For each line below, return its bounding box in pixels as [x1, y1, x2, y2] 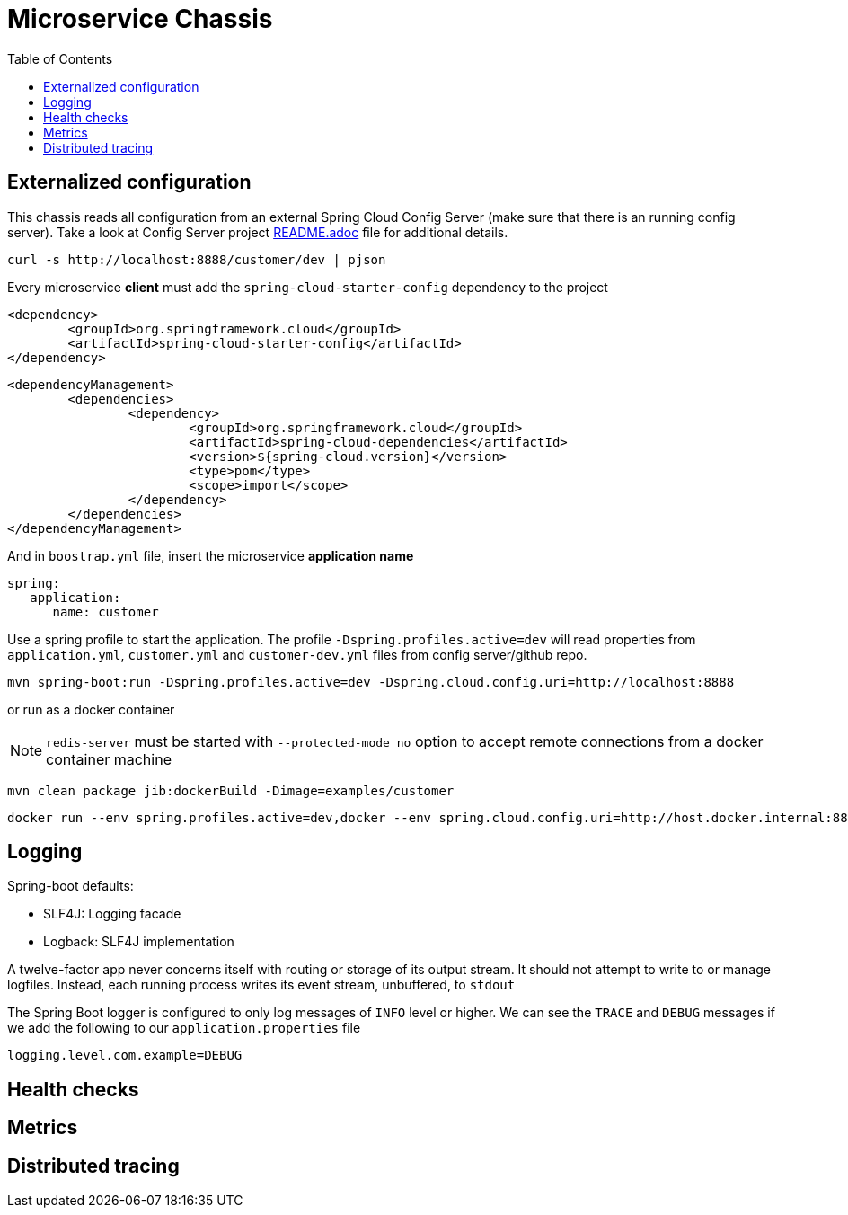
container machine [46, 749, 172, 768]
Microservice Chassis [7, 4, 273, 34]
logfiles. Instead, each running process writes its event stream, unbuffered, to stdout [7, 977, 516, 993]
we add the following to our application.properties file [7, 1020, 361, 1036]
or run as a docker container [7, 701, 175, 717]
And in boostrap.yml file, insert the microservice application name [7, 547, 414, 563]
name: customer [52, 604, 159, 619]
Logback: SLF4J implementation [43, 934, 234, 950]
